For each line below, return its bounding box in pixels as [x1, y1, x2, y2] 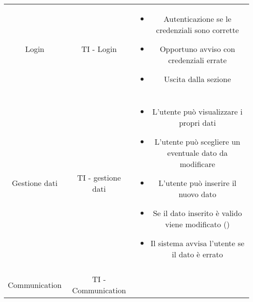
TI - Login [81, 43, 117, 54]
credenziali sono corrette [156, 24, 239, 35]
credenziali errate [168, 54, 227, 66]
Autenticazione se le [163, 13, 232, 24]
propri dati [179, 117, 216, 128]
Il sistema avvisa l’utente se [150, 237, 245, 249]
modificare [180, 158, 216, 169]
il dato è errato [172, 249, 223, 260]
